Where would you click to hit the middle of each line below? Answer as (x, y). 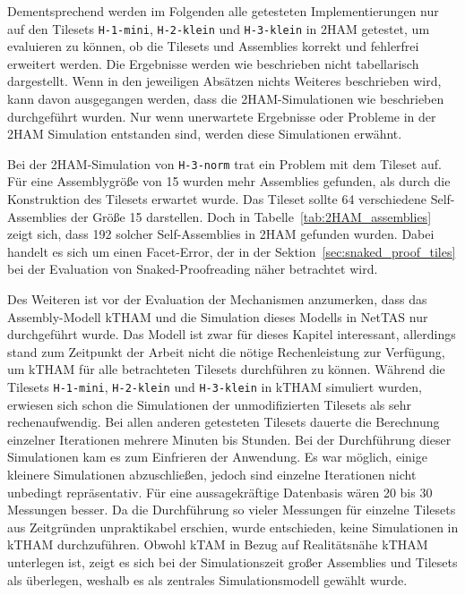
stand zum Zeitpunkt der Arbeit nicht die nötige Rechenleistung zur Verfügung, (226, 351)
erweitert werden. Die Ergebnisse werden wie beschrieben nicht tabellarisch (213, 63)
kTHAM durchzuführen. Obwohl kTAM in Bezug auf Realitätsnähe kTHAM (218, 544)
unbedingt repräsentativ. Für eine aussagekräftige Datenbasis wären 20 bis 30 (220, 492)
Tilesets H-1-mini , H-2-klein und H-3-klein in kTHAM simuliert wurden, (215, 387)
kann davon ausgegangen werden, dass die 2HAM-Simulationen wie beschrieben (226, 99)
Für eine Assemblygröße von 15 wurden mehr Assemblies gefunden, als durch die (229, 181)
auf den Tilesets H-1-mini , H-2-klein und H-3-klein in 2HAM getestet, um (219, 28)
